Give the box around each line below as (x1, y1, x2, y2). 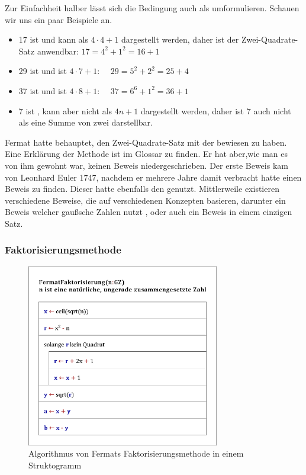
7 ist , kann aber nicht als (18, 104, 112, 117)
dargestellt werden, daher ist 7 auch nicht (140, 104, 291, 117)
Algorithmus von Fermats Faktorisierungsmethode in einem (28, 447, 244, 460)
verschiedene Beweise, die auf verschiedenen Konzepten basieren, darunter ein (5, 194, 286, 206)
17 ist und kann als (18, 33, 89, 46)
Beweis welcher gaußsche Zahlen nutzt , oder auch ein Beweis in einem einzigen (5, 206, 292, 218)
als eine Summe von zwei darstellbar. (18, 116, 153, 129)
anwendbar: (37, 44, 79, 57)
